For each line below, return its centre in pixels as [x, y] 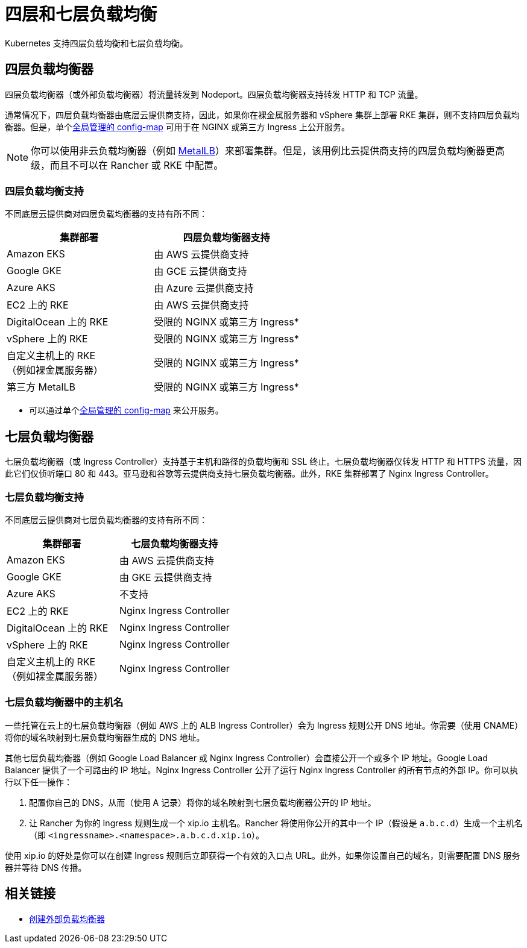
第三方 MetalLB [41, 387]
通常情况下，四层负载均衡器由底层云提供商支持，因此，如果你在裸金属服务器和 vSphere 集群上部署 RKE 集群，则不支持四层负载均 [262, 115]
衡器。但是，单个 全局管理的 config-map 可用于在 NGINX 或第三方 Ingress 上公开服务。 [178, 127]
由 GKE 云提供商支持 [166, 577]
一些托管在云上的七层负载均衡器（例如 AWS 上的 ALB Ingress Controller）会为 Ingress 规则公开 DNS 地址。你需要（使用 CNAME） [264, 725]
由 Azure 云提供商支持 [204, 288]
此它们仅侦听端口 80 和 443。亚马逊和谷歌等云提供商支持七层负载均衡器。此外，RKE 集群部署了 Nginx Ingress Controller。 [249, 474]
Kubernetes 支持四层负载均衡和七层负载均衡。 [96, 43]
